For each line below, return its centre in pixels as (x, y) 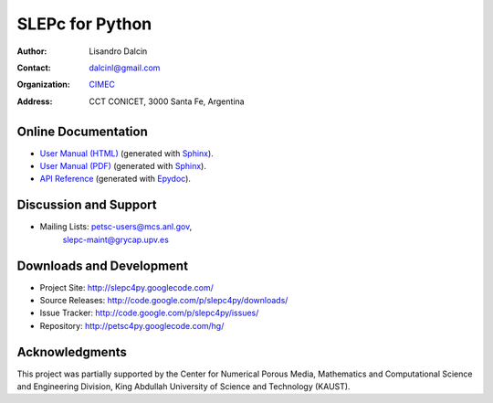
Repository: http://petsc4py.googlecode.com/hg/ (132, 325)
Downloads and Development (103, 265)
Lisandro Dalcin (118, 51)
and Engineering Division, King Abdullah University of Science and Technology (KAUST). (184, 387)
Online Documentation (82, 131)
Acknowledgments (72, 352)
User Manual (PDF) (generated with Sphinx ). (123, 166)
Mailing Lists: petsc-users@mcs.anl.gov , (116, 227)
